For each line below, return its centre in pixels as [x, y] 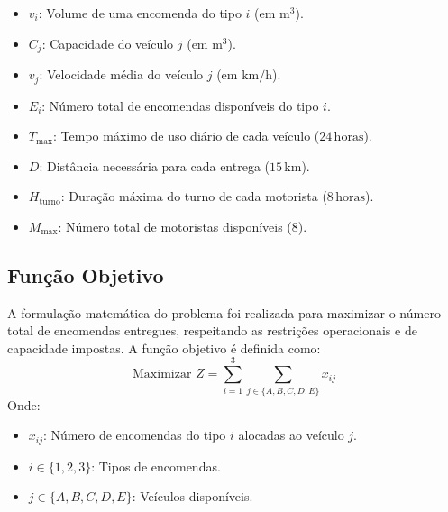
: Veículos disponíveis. [192, 496]
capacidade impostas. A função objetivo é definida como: [164, 347]
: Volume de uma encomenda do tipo [140, 13]
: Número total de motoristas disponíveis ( [175, 226]
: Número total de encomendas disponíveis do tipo [180, 105]
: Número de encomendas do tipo [135, 435]
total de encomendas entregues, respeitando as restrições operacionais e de [212, 330]
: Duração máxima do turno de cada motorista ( [194, 196]
